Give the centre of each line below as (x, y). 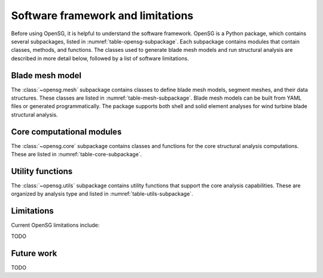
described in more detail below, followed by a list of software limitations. (100, 58)
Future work (34, 253)
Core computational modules (66, 132)
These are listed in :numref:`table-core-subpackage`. (77, 155)
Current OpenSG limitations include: (55, 225)
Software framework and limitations (102, 16)
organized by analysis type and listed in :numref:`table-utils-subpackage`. (102, 194)
